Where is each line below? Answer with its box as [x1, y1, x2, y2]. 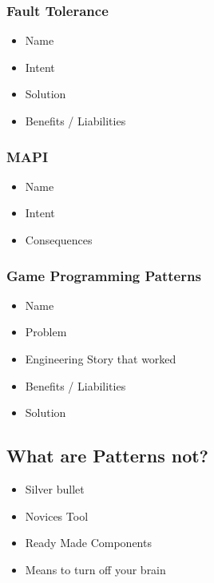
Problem [25, 323, 67, 340]
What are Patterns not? [6, 443, 209, 468]
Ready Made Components [25, 534, 152, 551]
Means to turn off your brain [25, 561, 166, 577]
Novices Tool [25, 507, 89, 524]
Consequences [25, 232, 93, 248]
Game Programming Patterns [6, 265, 201, 285]
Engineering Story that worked [25, 351, 176, 367]
